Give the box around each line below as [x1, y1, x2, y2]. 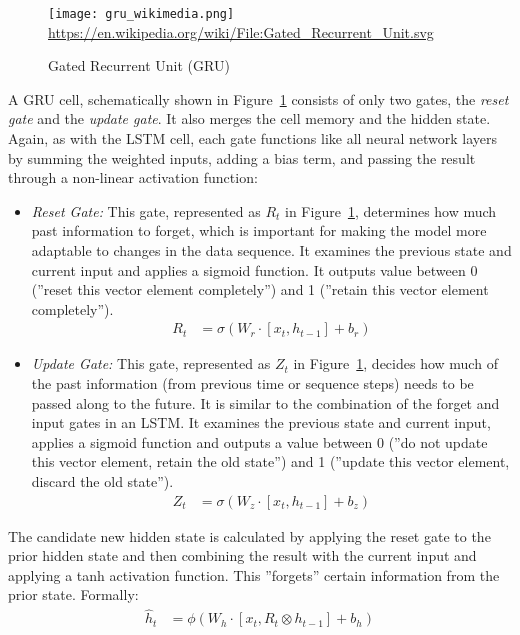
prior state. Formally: [8, 584, 139, 605]
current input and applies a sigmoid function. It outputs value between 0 [31, 259, 478, 280]
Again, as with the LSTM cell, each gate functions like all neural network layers [8, 128, 497, 149]
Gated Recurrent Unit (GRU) [48, 55, 230, 76]
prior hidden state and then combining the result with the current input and [8, 545, 477, 566]
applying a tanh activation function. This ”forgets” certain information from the [8, 564, 500, 585]
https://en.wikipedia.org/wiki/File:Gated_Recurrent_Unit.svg [48, 21, 434, 42]
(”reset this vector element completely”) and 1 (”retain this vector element [31, 279, 489, 300]
